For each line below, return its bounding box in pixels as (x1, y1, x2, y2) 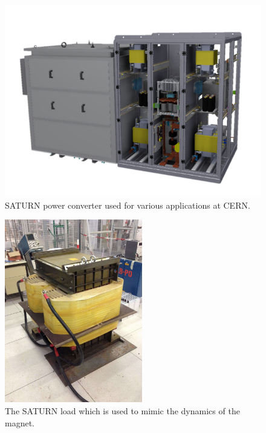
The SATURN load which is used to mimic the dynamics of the (5, 405, 240, 417)
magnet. (5, 416, 34, 429)
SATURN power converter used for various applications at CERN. (5, 198, 250, 211)
